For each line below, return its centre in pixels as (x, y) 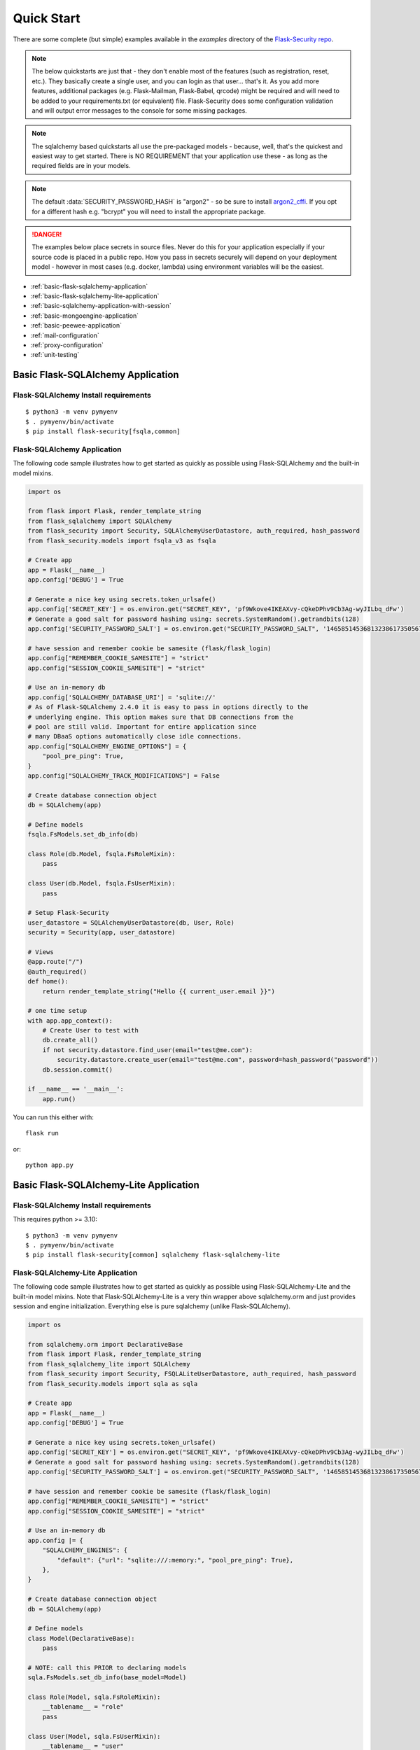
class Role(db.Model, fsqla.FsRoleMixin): (101, 854)
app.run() (59, 1099)
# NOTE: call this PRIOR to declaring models (107, 1667)
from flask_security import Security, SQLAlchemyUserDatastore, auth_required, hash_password (194, 531)
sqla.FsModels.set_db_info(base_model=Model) (107, 1678)
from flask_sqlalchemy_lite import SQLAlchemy (109, 1364)
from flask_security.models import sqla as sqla (113, 1384)
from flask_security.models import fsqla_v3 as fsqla (122, 540)
